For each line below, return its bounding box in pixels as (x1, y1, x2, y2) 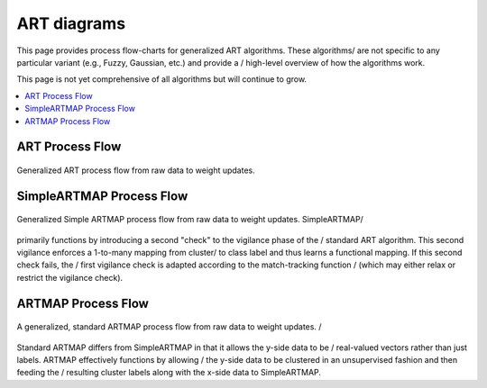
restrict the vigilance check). (16, 272, 124, 283)
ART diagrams (16, 14, 126, 33)
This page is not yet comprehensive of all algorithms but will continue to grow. (16, 74, 307, 85)
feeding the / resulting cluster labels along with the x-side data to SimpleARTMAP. (16, 367, 322, 378)
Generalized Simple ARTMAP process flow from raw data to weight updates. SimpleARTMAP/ (16, 214, 364, 225)
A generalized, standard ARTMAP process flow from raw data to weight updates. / (16, 321, 322, 332)
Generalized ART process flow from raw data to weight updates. (16, 165, 256, 176)
